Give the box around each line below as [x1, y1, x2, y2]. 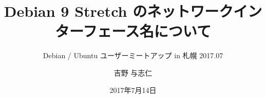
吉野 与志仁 [113, 67, 153, 78]
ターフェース [54, 20, 140, 41]
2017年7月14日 [109, 84, 157, 95]
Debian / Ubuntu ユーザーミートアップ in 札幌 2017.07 [43, 50, 223, 61]
